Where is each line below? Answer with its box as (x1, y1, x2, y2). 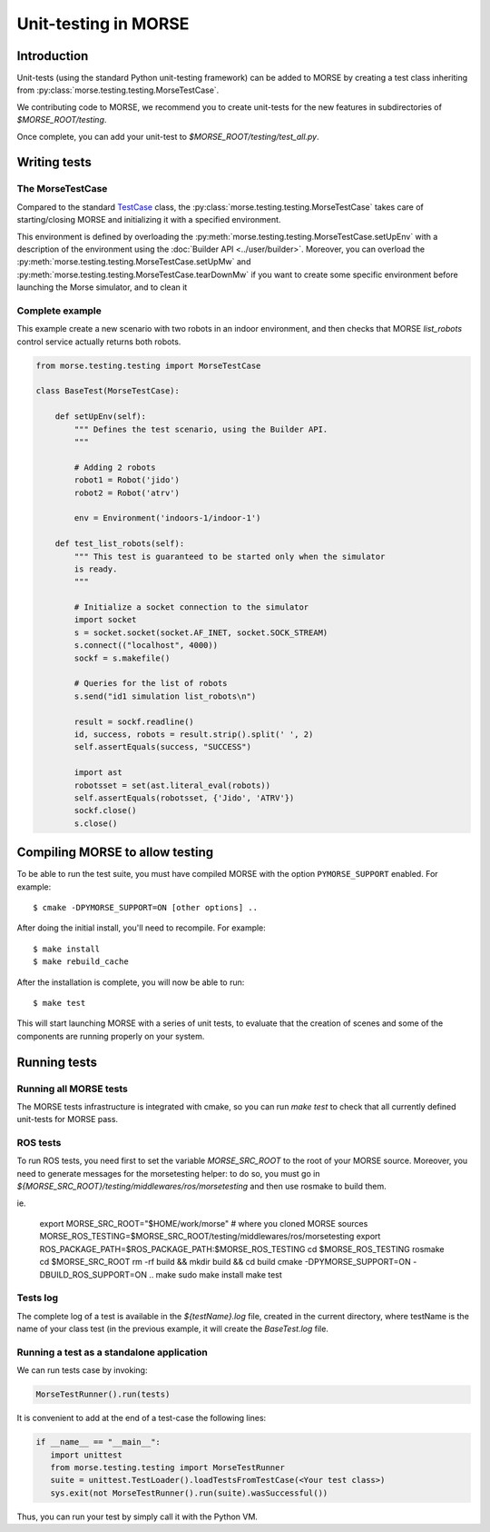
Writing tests (16, 154, 93, 170)
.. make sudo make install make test (148, 1268, 283, 1280)
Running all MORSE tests (16, 1082, 129, 1095)
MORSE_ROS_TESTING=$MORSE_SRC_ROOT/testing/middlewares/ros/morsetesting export (39, 1231, 381, 1242)
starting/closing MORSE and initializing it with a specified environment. (16, 214, 281, 225)
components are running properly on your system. (16, 1030, 205, 1041)
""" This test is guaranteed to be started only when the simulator (73, 551, 386, 562)
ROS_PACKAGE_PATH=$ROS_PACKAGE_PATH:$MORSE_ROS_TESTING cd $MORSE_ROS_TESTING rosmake (39, 1243, 445, 1254)
